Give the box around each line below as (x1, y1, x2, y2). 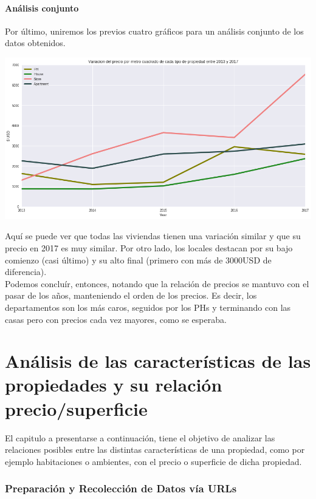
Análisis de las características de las (5, 348, 311, 373)
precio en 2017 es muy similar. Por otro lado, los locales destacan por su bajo (5, 241, 293, 254)
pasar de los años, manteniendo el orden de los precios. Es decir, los (5, 289, 257, 302)
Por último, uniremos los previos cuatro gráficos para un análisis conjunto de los (5, 24, 304, 37)
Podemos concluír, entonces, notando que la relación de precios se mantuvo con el (5, 277, 309, 290)
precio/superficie (5, 396, 148, 421)
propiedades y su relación (5, 372, 222, 397)
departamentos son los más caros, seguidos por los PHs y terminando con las (5, 300, 291, 313)
